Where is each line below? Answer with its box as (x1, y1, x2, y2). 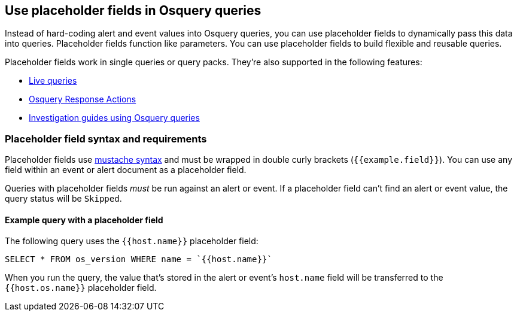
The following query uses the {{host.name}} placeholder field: (5, 236, 258, 247)
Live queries (29, 75, 77, 86)
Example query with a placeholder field (5, 214, 163, 225)
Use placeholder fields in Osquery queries (5, 3, 261, 18)
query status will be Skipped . (5, 193, 122, 204)
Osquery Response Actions (29, 94, 136, 105)
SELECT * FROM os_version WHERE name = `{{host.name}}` (5, 254, 272, 265)
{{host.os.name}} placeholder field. (5, 282, 157, 293)
